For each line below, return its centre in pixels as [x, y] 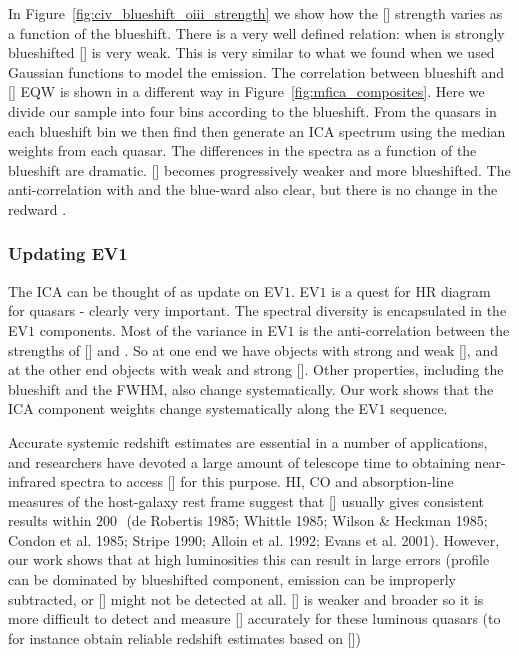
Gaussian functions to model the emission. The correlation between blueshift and [256, 71]
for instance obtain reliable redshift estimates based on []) [184, 637]
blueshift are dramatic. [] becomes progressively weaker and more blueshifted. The [259, 169]
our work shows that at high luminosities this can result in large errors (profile [249, 559]
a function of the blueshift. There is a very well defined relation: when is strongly [256, 32]
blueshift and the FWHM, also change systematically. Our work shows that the [251, 388]
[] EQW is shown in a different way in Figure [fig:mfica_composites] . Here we [246, 91]
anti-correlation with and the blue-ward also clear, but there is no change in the [253, 189]
